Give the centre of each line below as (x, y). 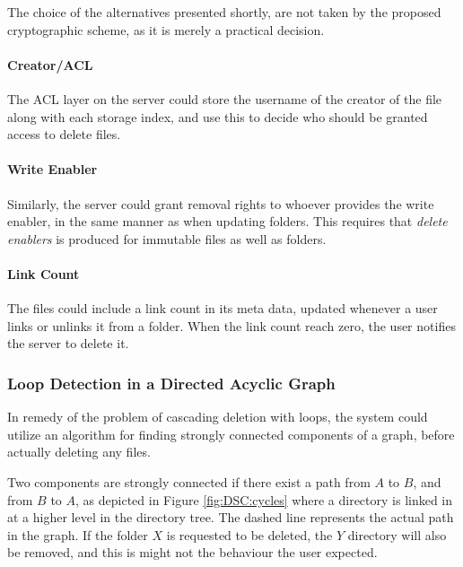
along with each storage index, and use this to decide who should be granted (218, 116)
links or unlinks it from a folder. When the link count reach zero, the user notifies (231, 325)
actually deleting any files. (79, 452)
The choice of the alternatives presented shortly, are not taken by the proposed (224, 12)
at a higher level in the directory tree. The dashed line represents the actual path (231, 517)
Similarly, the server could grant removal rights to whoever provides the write (221, 203)
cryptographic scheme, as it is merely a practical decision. (166, 29)
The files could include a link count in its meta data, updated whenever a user (223, 308)
